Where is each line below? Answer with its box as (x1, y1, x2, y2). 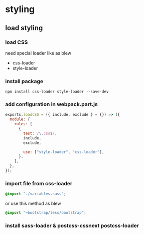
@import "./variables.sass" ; (5, 191, 66, 197)
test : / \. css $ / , (23, 131, 57, 136)
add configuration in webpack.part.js (5, 101, 98, 108)
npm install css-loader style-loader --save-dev (5, 89, 109, 94)
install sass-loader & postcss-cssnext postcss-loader (5, 222, 139, 229)
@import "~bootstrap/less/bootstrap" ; (5, 210, 86, 215)
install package (5, 77, 44, 85)
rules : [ (14, 122, 33, 127)
